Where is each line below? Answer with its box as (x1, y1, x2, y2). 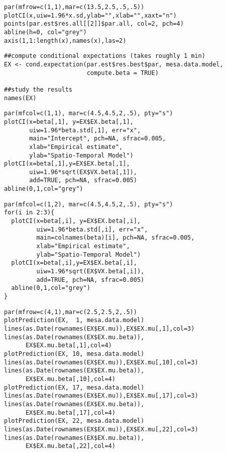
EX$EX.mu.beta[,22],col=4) (25, 442, 116, 450)
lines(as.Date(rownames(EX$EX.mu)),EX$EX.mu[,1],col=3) (4, 325, 195, 332)
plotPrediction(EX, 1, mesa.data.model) (4, 317, 145, 324)
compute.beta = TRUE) (86, 69, 159, 77)
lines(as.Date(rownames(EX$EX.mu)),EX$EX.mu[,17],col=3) (4, 392, 198, 400)
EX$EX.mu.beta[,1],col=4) (25, 342, 112, 349)
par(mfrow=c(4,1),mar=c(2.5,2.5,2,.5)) (4, 308, 137, 316)
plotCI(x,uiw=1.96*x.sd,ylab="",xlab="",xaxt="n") (4, 12, 177, 19)
